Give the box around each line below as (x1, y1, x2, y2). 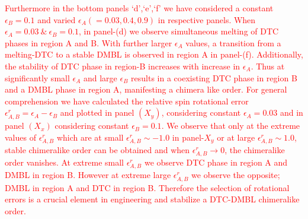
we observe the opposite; (191, 169, 280, 181)
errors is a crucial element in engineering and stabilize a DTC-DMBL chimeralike (5, 193, 300, 205)
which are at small (56, 131, 124, 143)
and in (280, 106, 303, 119)
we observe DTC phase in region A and (144, 156, 288, 169)
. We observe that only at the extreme (161, 119, 300, 132)
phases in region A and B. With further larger (5, 36, 172, 49)
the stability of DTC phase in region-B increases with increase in (5, 59, 240, 72)
